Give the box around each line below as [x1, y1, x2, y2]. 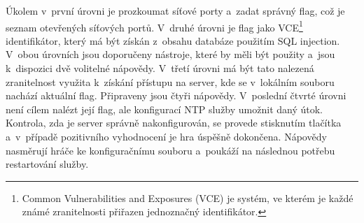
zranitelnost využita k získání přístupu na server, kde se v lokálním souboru [6, 74, 335, 89]
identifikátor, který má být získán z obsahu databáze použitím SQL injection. [6, 33, 340, 48]
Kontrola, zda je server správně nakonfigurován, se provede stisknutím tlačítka [6, 115, 342, 130]
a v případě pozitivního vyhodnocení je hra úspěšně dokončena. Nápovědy [6, 129, 327, 143]
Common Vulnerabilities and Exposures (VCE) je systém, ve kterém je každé [22, 190, 353, 205]
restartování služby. [6, 157, 89, 171]
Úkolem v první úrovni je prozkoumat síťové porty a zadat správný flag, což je [6, 3, 345, 17]
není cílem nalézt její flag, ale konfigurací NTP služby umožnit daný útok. [6, 101, 323, 116]
